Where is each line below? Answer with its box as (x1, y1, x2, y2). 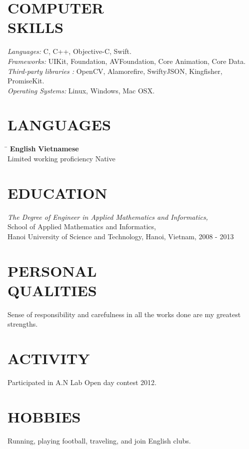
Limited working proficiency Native (7, 153, 115, 163)
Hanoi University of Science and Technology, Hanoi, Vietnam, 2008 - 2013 (7, 231, 234, 241)
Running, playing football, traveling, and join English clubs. (7, 435, 191, 446)
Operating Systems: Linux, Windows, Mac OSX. (7, 85, 155, 95)
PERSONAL (7, 260, 97, 281)
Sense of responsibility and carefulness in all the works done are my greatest (7, 309, 241, 319)
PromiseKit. (7, 75, 44, 86)
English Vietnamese (9, 143, 79, 154)
